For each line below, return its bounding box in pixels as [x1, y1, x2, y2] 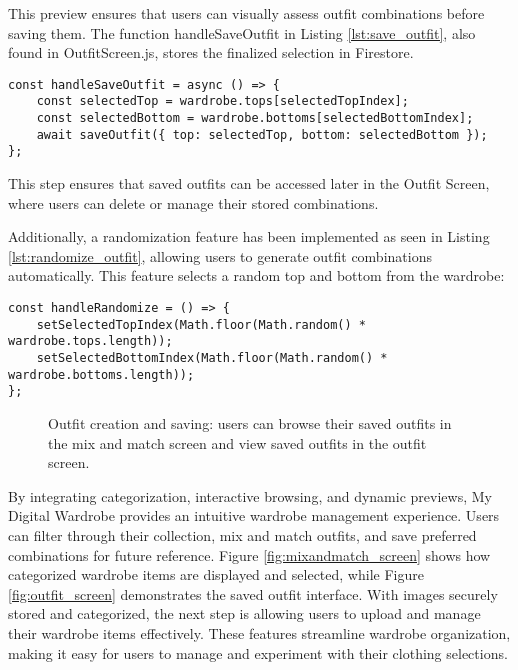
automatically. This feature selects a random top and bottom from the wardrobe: [8, 265, 505, 286]
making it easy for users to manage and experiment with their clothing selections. [8, 642, 508, 663]
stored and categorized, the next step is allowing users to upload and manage [8, 603, 481, 624]
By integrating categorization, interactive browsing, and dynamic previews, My [8, 485, 492, 506]
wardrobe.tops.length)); [8, 334, 173, 349]
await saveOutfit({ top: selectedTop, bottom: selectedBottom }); [36, 127, 488, 142]
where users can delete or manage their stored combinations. [8, 192, 379, 213]
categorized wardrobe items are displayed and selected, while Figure [8, 564, 424, 585]
